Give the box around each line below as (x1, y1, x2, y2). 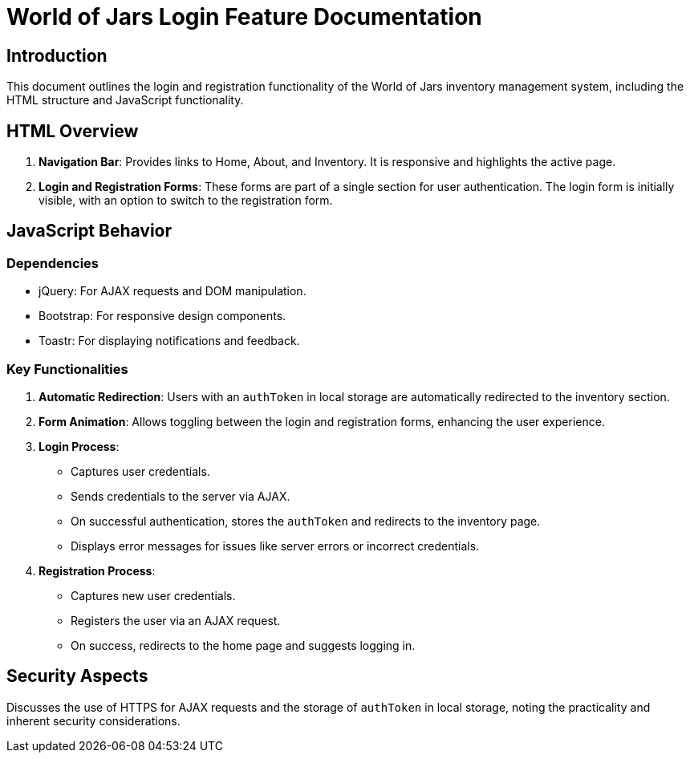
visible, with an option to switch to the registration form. (39, 193, 333, 208)
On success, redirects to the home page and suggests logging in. (71, 638, 416, 652)
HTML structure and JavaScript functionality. (6, 93, 244, 108)
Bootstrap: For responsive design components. (39, 309, 286, 323)
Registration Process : (39, 563, 156, 578)
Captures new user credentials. (71, 588, 236, 603)
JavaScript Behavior (6, 221, 172, 241)
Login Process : (39, 439, 120, 453)
